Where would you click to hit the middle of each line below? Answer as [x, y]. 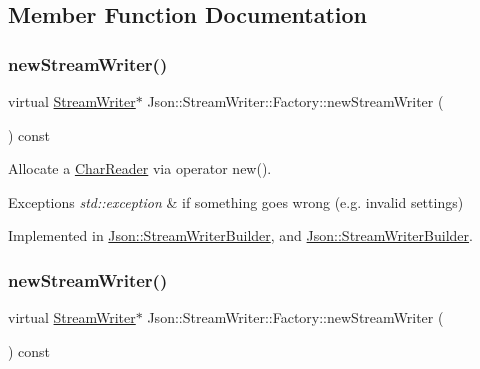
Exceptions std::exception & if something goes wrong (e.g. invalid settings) [236, 201]
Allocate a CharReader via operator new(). [140, 168]
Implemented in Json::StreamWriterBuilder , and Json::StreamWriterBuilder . [240, 235]
